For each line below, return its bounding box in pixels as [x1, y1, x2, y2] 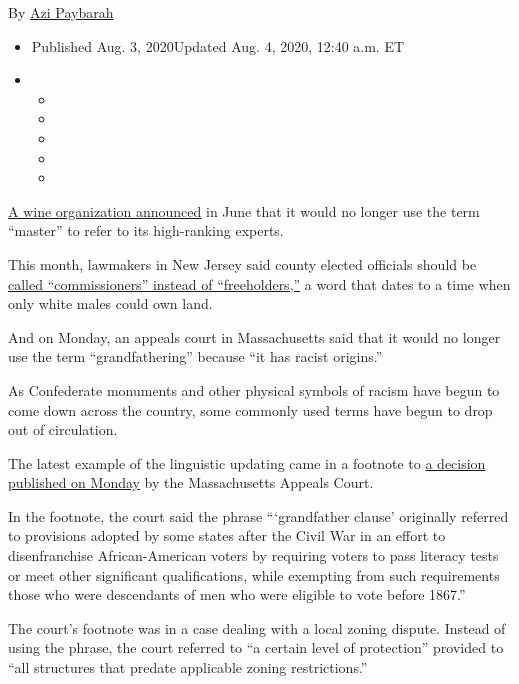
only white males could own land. [8, 293, 213, 314]
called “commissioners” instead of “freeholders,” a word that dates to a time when [8, 273, 511, 294]
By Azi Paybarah [8, 2, 114, 22]
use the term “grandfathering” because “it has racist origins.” [8, 346, 383, 367]
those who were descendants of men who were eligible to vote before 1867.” [8, 584, 466, 605]
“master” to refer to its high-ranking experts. [8, 220, 284, 241]
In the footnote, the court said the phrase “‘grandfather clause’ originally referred [8, 505, 509, 526]
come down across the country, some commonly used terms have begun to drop [8, 399, 493, 420]
